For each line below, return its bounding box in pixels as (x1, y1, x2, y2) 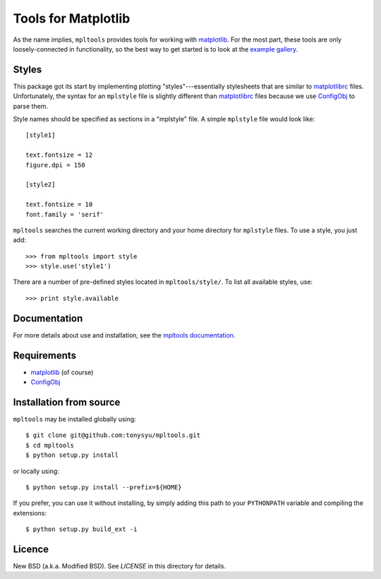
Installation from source (13, 396, 121, 408)
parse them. (13, 102, 49, 110)
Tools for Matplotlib (13, 11, 131, 26)
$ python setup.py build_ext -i (25, 525, 138, 533)
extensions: (13, 508, 47, 517)
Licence (13, 543, 49, 555)
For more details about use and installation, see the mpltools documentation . (13, 330, 236, 339)
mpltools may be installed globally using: (13, 414, 137, 423)
